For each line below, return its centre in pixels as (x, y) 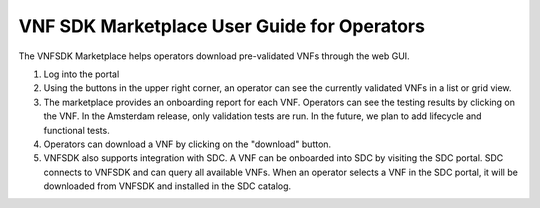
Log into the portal (81, 74)
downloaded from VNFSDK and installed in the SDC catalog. (167, 186)
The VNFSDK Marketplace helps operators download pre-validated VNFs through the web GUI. (214, 56)
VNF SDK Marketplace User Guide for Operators (221, 26)
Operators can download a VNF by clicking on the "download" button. (187, 144)
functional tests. (76, 130)
